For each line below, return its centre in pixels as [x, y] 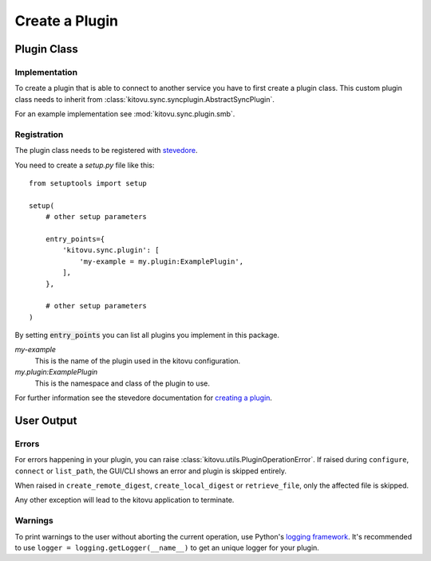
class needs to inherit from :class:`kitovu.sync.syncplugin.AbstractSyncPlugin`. [144, 99]
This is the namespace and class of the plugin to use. [123, 383]
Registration [39, 134]
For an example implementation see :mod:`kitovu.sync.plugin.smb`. [125, 114]
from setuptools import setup [88, 184]
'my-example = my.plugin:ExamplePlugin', [161, 261]
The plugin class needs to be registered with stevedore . [106, 151]
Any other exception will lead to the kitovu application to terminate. [125, 500]
